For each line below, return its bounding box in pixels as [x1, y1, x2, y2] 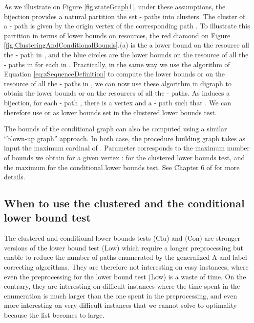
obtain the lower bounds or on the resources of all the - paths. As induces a [4, 88, 230, 98]
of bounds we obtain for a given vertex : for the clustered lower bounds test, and [4, 152, 245, 162]
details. [4, 172, 25, 182]
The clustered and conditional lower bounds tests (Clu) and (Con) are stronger [4, 233, 240, 243]
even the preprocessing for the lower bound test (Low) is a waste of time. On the [4, 271, 246, 281]
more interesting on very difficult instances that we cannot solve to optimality [4, 300, 237, 310]
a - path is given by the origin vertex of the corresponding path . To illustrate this [4, 21, 250, 31]
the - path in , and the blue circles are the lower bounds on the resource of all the [4, 49, 249, 59]
